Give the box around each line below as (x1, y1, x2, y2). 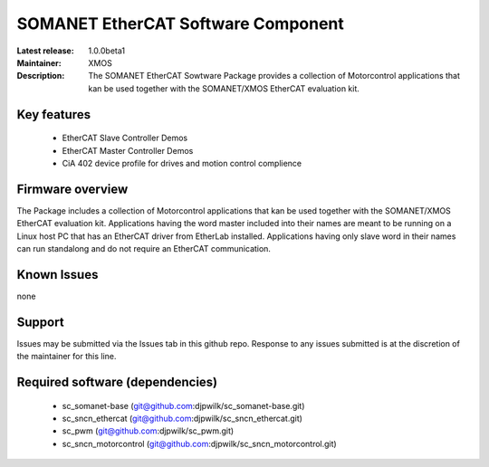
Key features (16, 107, 91, 122)
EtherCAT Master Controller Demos (62, 145, 194, 156)
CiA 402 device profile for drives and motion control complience (62, 157, 302, 168)
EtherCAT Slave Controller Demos (62, 132, 188, 144)
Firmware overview (16, 181, 129, 196)
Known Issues (16, 267, 99, 282)
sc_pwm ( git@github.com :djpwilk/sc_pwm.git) (62, 425, 235, 436)
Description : (16, 71, 65, 81)
